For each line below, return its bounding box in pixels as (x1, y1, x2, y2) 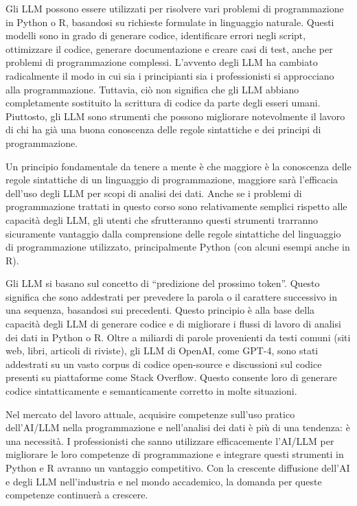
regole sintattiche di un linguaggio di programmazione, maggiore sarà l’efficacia (5, 172, 338, 187)
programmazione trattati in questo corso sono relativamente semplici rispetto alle (5, 199, 347, 214)
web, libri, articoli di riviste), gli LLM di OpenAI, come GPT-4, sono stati (5, 343, 319, 358)
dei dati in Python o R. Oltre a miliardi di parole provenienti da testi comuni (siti (5, 330, 351, 344)
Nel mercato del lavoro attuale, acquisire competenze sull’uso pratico (5, 406, 295, 421)
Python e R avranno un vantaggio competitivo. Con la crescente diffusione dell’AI (5, 461, 350, 474)
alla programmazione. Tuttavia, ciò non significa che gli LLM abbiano (5, 82, 299, 96)
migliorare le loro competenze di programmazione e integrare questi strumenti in (5, 447, 344, 461)
